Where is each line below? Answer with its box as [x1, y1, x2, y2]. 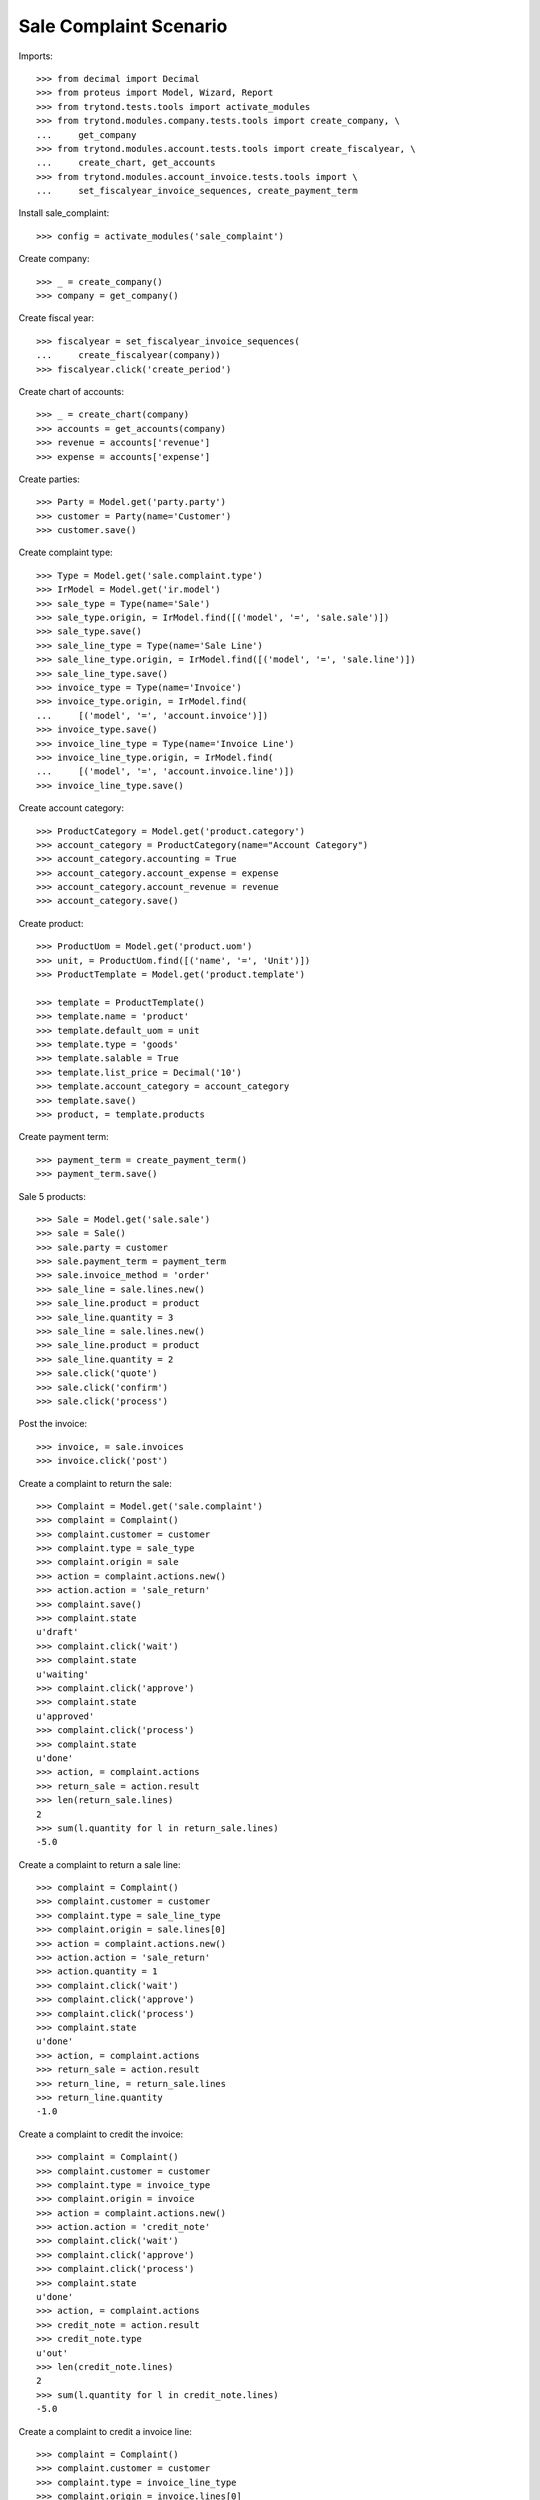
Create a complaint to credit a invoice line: [18, 2425, 192, 2437]
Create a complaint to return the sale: [18, 1477, 172, 1489]
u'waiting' [36, 1668, 90, 1680]
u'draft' [36, 1626, 79, 1638]
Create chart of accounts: [18, 385, 125, 397]
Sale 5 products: [18, 1190, 87, 1202]
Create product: [18, 917, 84, 929]
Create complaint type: [18, 546, 114, 559]
